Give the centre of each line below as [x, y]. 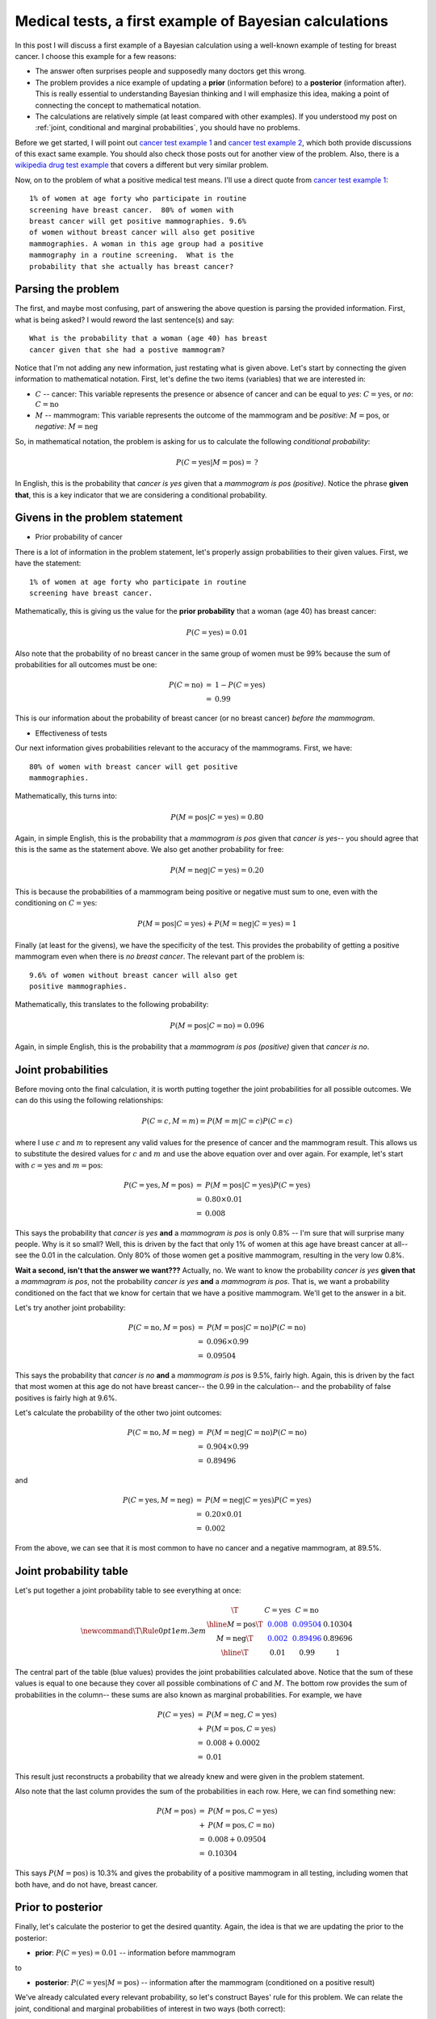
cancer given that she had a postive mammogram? [127, 350]
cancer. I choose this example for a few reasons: [96, 56]
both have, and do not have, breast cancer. [86, 1884]
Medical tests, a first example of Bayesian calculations [202, 21]
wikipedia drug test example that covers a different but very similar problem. [142, 165]
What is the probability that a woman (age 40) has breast [149, 338]
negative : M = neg [67, 426]
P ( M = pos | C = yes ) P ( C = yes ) [258, 1185]
